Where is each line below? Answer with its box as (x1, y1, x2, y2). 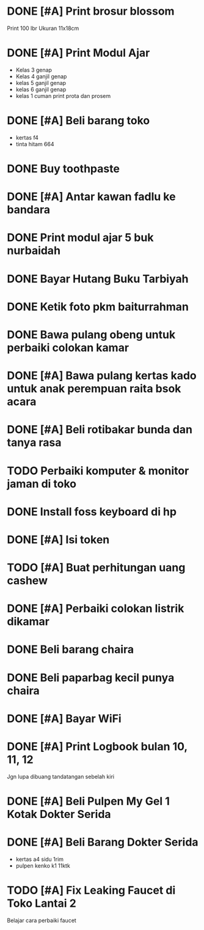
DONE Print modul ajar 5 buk (7, 231, 154, 245)
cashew (7, 574, 48, 588)
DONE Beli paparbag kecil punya (7, 671, 175, 685)
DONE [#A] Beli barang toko (7, 114, 150, 128)
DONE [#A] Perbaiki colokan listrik (7, 601, 184, 616)
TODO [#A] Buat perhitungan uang (7, 561, 186, 575)
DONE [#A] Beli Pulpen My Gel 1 (7, 794, 170, 808)
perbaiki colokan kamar (7, 341, 129, 354)
